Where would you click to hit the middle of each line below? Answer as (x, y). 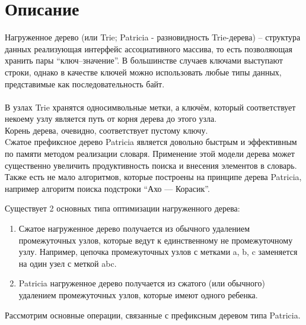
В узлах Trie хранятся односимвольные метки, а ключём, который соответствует (150, 107)
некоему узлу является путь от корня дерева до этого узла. (111, 119)
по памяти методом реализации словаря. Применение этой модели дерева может (150, 154)
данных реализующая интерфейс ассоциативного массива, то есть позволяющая (149, 48)
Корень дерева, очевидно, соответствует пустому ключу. (106, 130)
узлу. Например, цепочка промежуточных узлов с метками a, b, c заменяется (158, 252)
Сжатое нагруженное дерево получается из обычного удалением (134, 228)
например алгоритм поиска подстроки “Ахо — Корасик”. (107, 188)
